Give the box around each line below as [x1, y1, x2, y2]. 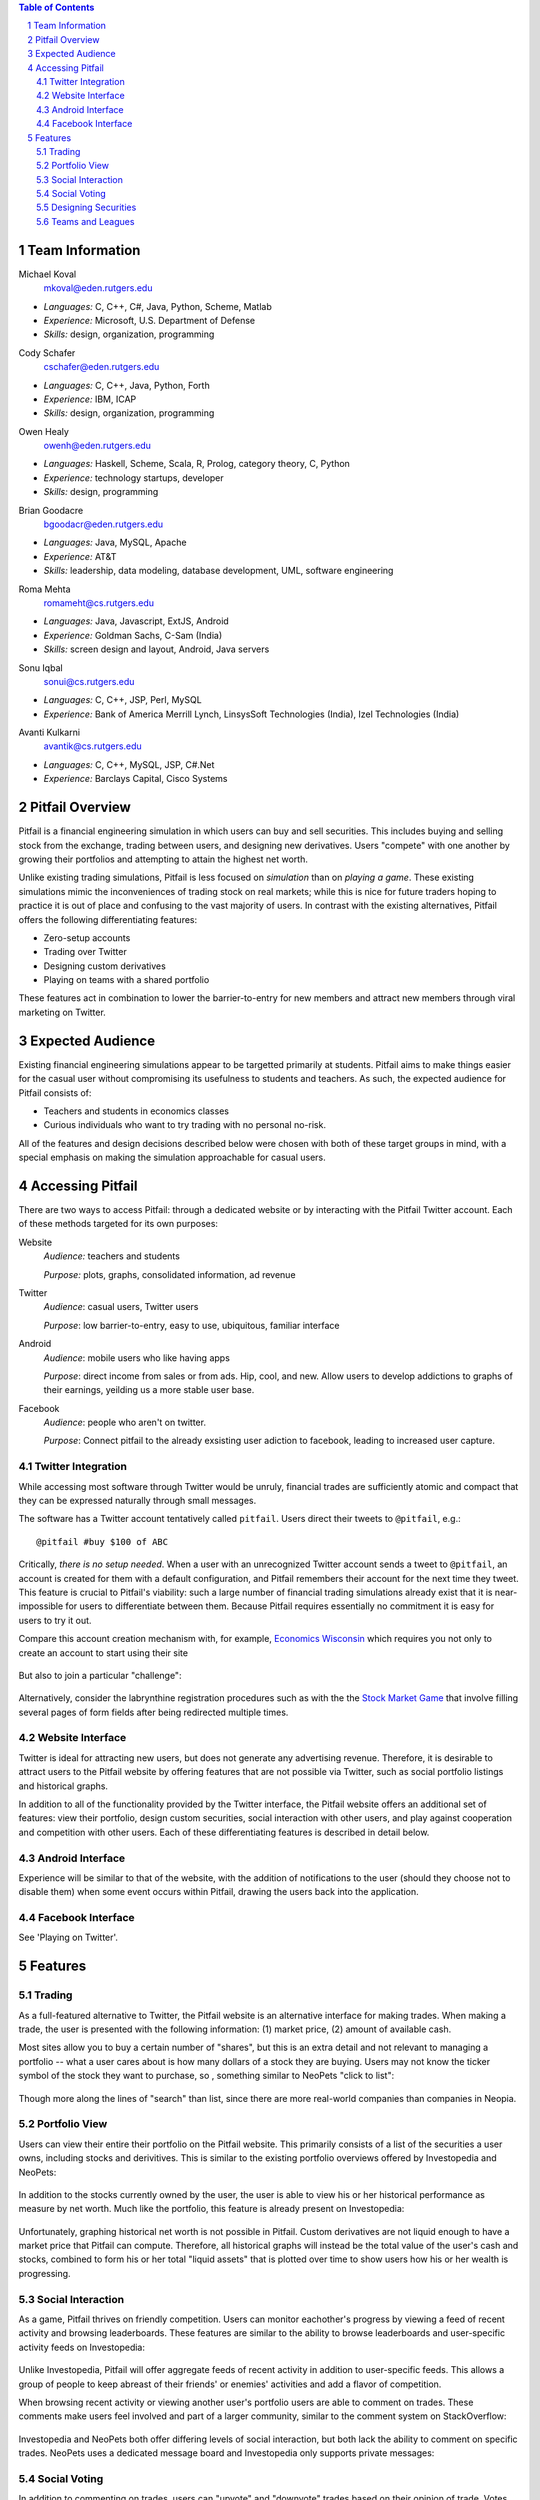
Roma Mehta [18, 583, 71, 595]
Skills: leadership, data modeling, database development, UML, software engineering [43, 565, 394, 577]
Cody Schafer [18, 346, 76, 359]
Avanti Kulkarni [18, 726, 80, 739]
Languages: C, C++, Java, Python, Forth [43, 379, 210, 391]
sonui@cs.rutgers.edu [43, 675, 135, 687]
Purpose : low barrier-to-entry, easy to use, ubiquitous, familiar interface [43, 1319, 340, 1331]
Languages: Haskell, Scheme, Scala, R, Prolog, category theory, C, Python [43, 458, 350, 470]
